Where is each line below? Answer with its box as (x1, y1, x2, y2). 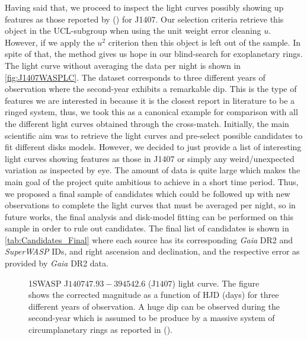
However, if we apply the (5, 36, 95, 48)
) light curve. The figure (172, 277, 260, 289)
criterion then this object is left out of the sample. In (108, 36, 300, 48)
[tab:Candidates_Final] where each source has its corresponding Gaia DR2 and (5, 233, 293, 246)
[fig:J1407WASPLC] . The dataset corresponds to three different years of (5, 71, 266, 83)
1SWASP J (28, 277, 69, 289)
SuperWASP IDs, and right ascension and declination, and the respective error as (5, 245, 300, 258)
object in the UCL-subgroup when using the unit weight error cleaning (5, 24, 261, 37)
